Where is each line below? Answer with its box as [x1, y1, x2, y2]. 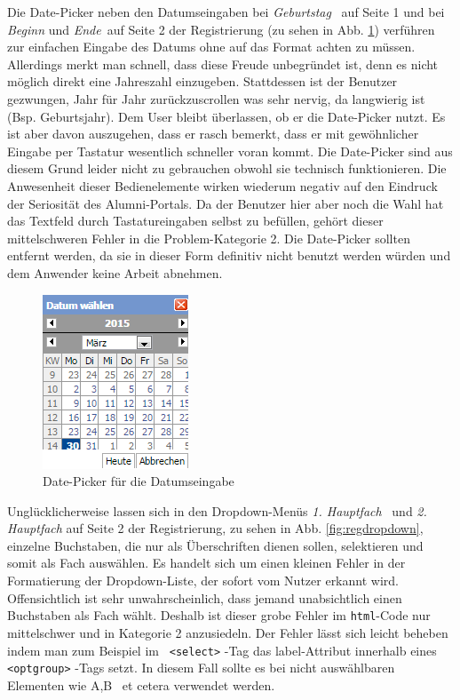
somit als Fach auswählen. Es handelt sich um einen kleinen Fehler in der [7, 553, 406, 572]
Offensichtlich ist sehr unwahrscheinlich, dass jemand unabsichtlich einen [7, 588, 402, 607]
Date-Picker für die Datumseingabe [43, 472, 234, 490]
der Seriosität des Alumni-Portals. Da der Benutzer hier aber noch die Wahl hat [7, 194, 444, 212]
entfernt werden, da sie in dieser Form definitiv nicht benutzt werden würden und [7, 246, 451, 265]
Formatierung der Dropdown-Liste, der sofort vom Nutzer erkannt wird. [7, 571, 399, 590]
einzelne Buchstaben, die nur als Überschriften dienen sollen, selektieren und [7, 536, 424, 554]
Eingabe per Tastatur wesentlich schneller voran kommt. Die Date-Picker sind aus [7, 141, 453, 160]
